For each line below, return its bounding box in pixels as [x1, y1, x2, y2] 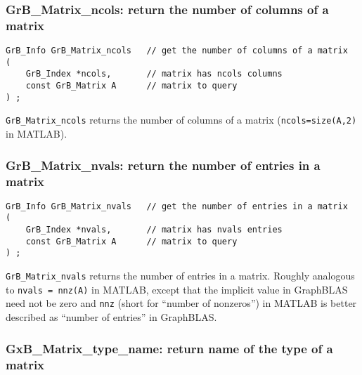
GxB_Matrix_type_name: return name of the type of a [6, 339, 333, 357]
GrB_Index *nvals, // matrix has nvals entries [25, 225, 283, 235]
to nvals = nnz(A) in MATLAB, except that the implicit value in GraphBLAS [6, 282, 348, 296]
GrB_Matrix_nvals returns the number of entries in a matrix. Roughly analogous [6, 268, 355, 283]
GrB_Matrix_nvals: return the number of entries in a [6, 156, 321, 173]
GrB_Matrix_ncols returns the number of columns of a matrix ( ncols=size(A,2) [6, 112, 357, 127]
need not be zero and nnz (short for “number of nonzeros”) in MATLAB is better [6, 296, 357, 310]
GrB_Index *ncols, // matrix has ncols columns [25, 69, 283, 79]
